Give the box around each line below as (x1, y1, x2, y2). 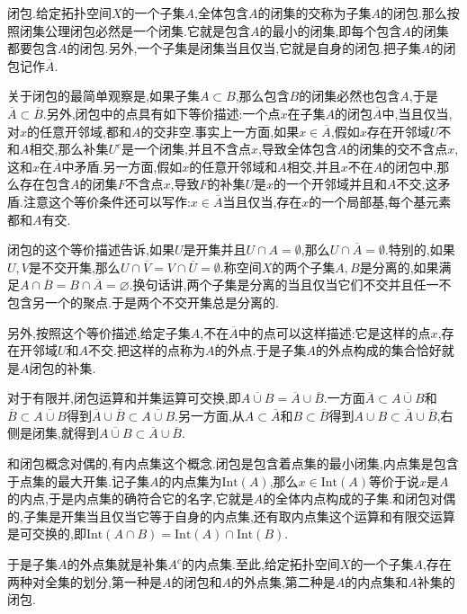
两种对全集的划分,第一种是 (7, 572, 162, 591)
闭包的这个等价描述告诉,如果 (7, 240, 175, 259)
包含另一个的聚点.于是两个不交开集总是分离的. (7, 292, 279, 311)
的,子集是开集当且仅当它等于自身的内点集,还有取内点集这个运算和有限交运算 (7, 506, 455, 525)
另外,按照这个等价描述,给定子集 (7, 323, 191, 342)
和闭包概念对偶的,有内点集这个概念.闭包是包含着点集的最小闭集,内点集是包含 (7, 454, 459, 473)
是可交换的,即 (7, 524, 86, 543)
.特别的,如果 (384, 240, 455, 259)
